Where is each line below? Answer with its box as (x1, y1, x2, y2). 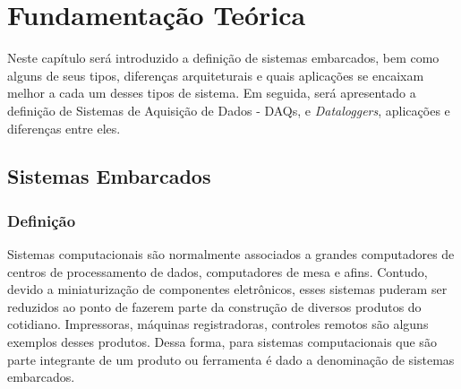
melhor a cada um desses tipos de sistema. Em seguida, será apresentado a (7, 83, 416, 102)
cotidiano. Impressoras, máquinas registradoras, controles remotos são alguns (7, 315, 429, 333)
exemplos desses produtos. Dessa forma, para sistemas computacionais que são (7, 333, 437, 351)
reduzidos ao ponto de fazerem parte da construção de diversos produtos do (7, 297, 422, 316)
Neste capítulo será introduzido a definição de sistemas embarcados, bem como (7, 48, 440, 67)
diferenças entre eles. (7, 118, 121, 137)
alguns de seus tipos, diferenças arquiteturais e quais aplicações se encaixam (7, 65, 424, 84)
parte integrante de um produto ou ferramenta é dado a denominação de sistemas (7, 350, 455, 368)
